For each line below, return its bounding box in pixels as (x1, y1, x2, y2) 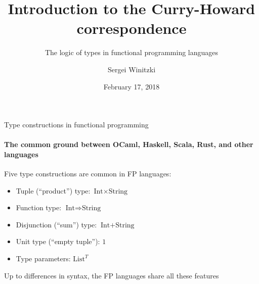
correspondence (76, 18, 187, 38)
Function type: (16, 202, 62, 213)
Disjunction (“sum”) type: (16, 219, 97, 229)
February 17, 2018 (103, 81, 160, 91)
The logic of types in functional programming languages (45, 47, 219, 58)
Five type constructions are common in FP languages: (4, 168, 171, 179)
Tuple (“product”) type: (16, 185, 91, 196)
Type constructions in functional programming (4, 119, 149, 130)
